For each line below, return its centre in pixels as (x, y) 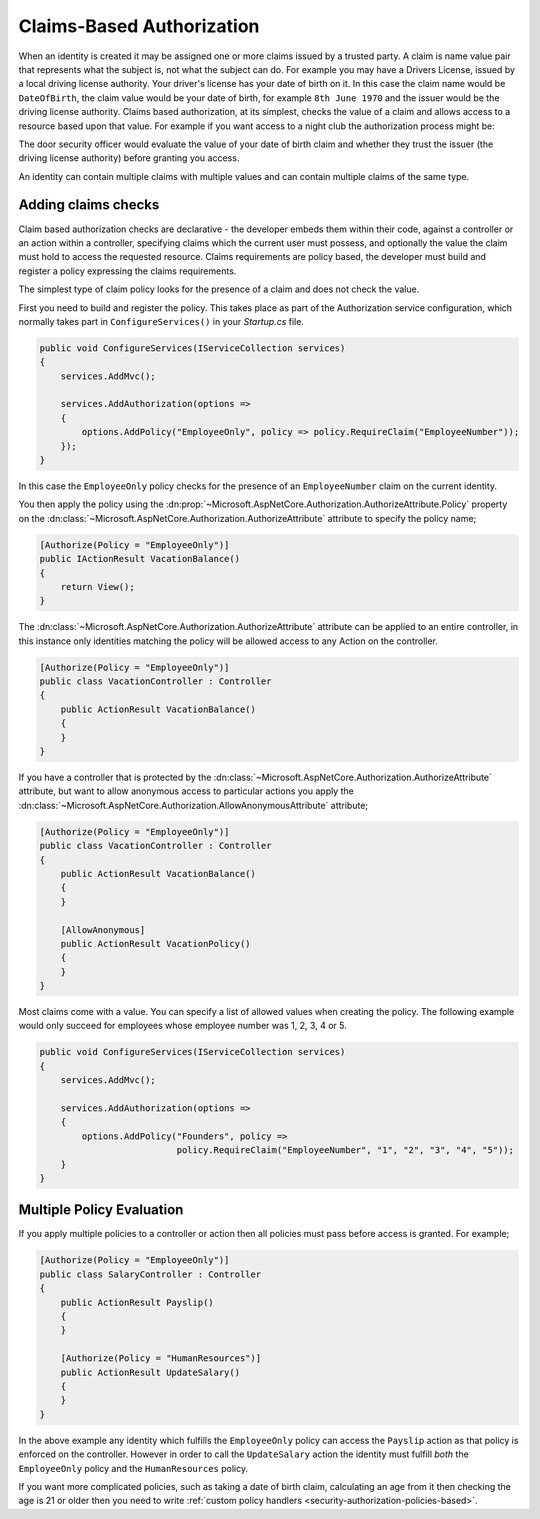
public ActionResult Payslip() (137, 1302)
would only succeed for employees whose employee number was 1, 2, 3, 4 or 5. (182, 1026)
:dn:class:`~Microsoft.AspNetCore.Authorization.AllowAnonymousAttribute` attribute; (193, 805)
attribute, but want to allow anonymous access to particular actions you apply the (186, 791)
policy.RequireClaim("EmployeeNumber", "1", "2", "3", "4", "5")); (345, 1150)
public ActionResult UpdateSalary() (150, 1372)
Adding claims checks (89, 205)
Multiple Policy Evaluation (101, 1210)
